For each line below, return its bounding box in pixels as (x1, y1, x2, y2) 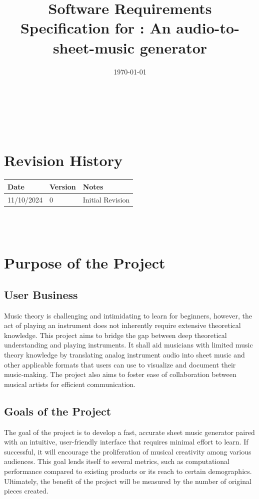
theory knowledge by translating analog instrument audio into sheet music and (4, 349, 245, 359)
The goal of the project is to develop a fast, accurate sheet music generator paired (4, 426, 255, 437)
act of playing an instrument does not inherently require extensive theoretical (4, 320, 241, 330)
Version (49, 181, 76, 191)
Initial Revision (82, 194, 130, 204)
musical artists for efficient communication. (4, 378, 136, 389)
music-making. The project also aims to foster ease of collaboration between (4, 369, 236, 379)
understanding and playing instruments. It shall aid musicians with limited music (4, 339, 253, 350)
